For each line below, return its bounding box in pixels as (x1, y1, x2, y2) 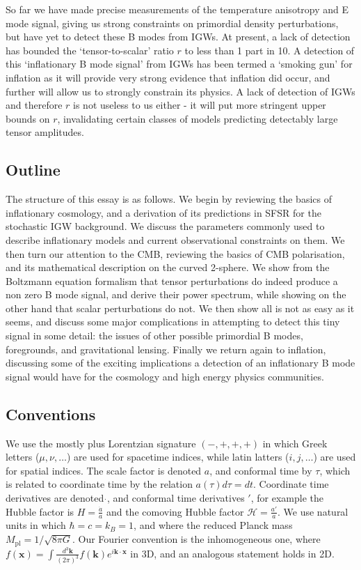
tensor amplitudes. (6, 125, 84, 139)
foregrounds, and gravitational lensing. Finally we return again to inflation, (6, 341, 326, 356)
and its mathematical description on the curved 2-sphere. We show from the (6, 260, 330, 275)
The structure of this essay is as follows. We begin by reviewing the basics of (6, 192, 332, 206)
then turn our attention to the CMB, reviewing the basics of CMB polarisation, (6, 246, 345, 261)
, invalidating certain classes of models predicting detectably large (57, 111, 338, 125)
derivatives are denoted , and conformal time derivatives (6, 491, 245, 505)
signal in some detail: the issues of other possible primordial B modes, (6, 328, 303, 343)
